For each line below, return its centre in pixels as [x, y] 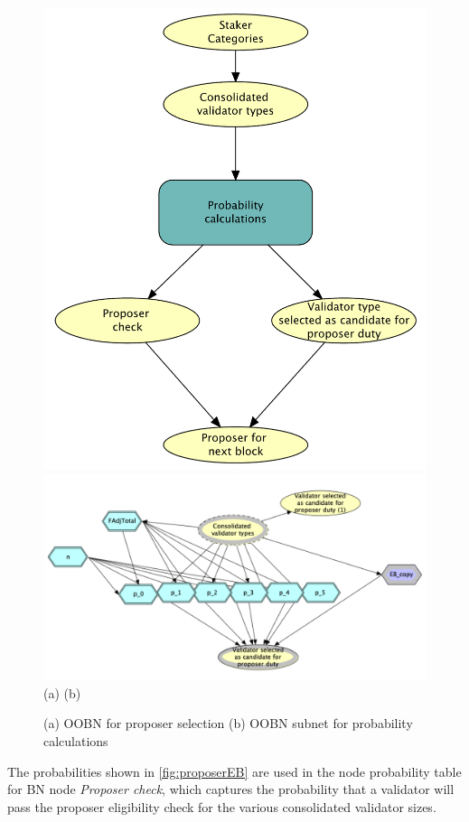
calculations [76, 741]
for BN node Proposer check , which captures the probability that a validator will [231, 789]
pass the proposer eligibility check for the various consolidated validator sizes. [222, 806]
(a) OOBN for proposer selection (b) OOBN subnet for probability [228, 723]
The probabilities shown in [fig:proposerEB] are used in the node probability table [234, 771]
